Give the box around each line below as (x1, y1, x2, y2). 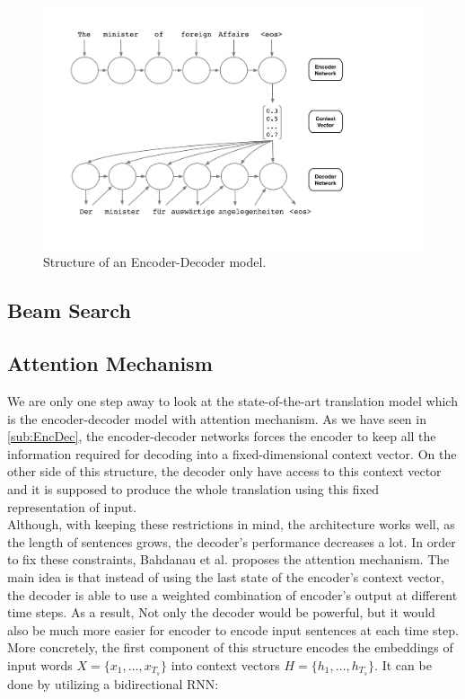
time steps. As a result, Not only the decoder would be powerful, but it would (7, 603, 435, 622)
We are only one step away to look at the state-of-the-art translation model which (7, 391, 458, 410)
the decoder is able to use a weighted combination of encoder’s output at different (7, 585, 458, 604)
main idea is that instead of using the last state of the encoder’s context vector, (7, 567, 445, 586)
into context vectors (171, 655, 280, 674)
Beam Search (7, 296, 131, 324)
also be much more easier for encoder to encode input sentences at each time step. (7, 620, 459, 639)
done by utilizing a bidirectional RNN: (7, 674, 219, 693)
